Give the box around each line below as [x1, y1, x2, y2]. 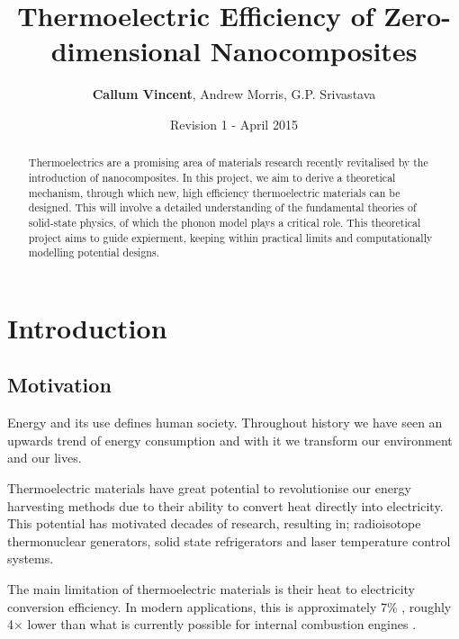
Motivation [7, 371, 112, 399]
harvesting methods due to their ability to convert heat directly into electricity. [7, 496, 444, 515]
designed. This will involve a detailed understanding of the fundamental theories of [28, 200, 417, 215]
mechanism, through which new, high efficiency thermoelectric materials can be [28, 184, 400, 200]
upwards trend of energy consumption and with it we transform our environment [7, 430, 453, 449]
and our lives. [7, 448, 82, 467]
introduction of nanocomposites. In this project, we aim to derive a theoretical [28, 169, 396, 184]
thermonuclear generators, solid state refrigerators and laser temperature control [7, 531, 451, 550]
